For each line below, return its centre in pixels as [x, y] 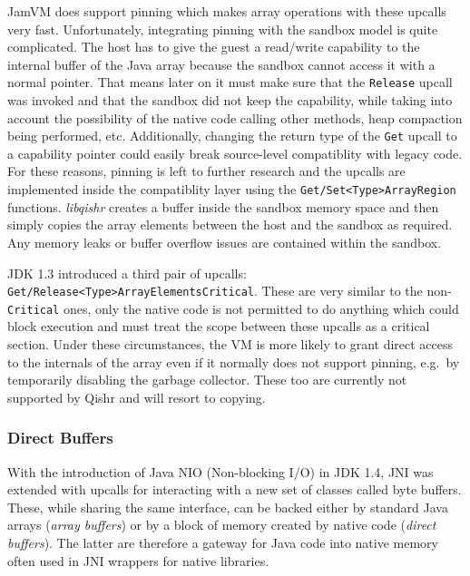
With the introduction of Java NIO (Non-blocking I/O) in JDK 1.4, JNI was [220, 471]
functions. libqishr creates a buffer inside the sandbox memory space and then [223, 206]
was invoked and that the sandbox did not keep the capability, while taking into [230, 100]
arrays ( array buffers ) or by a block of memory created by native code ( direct [222, 525]
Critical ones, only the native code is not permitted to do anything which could [233, 308]
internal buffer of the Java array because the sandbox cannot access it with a [221, 64]
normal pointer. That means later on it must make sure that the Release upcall [230, 82]
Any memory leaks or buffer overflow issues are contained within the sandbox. [225, 242]
